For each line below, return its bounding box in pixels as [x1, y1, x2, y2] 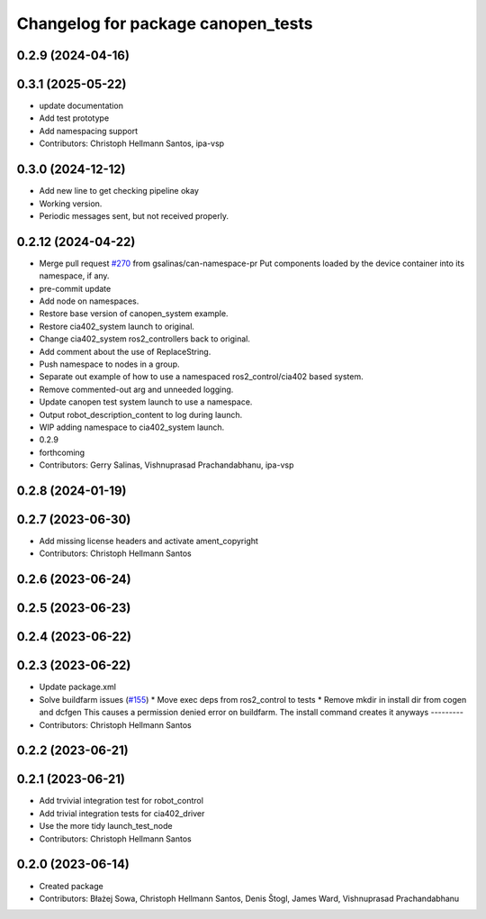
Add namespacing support [39, 125, 139, 136]
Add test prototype [39, 113, 110, 123]
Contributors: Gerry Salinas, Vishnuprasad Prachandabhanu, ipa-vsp [39, 459, 294, 470]
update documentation [39, 100, 123, 112]
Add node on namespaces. [39, 296, 139, 306]
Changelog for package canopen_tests [16, 14, 313, 33]
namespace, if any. [39, 270, 110, 281]
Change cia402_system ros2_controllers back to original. [39, 333, 251, 344]
